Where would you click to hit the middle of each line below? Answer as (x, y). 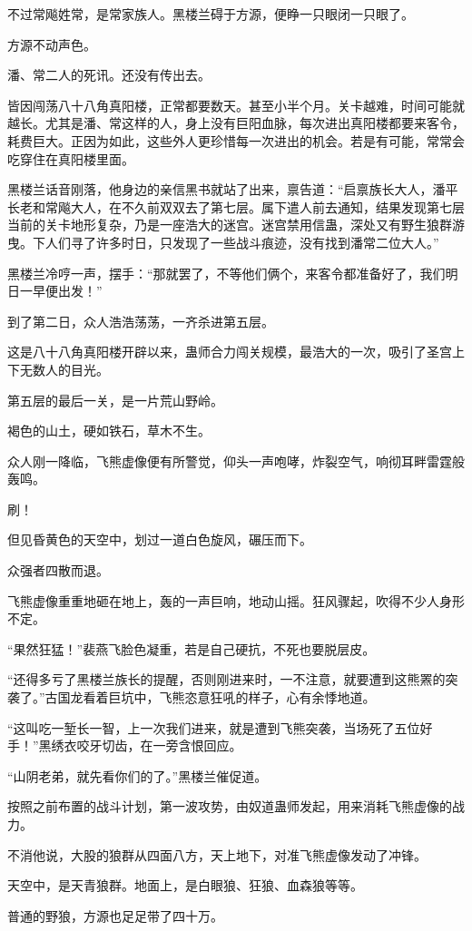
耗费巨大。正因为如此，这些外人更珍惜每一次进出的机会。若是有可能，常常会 (236, 140)
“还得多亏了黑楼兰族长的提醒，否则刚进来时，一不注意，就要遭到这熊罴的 (226, 679)
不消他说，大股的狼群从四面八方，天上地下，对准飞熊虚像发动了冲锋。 (217, 854)
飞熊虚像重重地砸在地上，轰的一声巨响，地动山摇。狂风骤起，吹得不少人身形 (236, 600)
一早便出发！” (61, 291)
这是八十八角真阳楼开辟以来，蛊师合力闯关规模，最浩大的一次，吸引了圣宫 (230, 352)
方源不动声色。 (52, 44)
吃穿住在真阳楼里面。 (71, 158)
